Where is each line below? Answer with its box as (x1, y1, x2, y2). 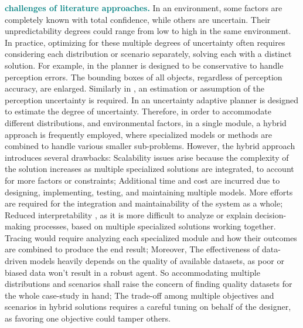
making (5, 220, 31, 232)
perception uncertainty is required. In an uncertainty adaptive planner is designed (5, 93, 299, 106)
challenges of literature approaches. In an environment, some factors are (5, 2, 282, 13)
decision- (255, 208, 287, 221)
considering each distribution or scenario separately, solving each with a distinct (5, 48, 292, 60)
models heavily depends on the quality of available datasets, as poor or (29, 255, 284, 267)
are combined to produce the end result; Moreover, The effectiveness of (5, 243, 260, 255)
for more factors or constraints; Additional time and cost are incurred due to (5, 174, 280, 186)
